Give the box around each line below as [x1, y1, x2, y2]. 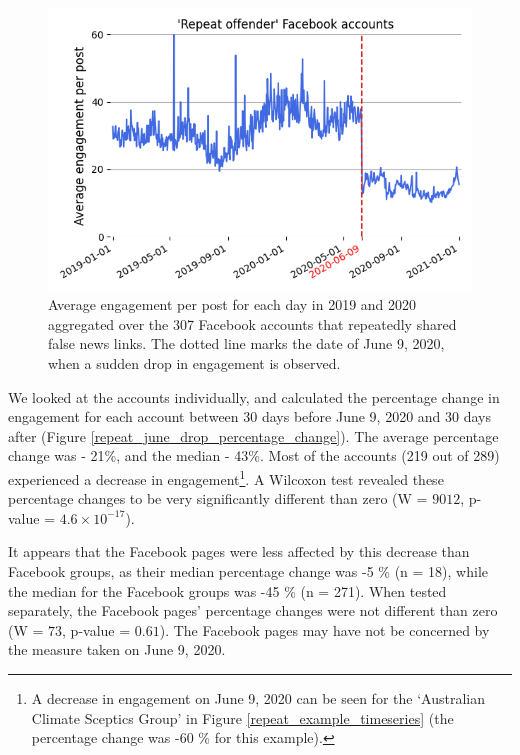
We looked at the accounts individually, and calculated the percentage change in [8, 386, 500, 407]
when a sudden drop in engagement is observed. [48, 353, 341, 374]
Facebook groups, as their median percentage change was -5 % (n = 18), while [8, 561, 489, 582]
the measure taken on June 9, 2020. [8, 639, 226, 660]
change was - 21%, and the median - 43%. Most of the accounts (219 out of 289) [8, 445, 500, 466]
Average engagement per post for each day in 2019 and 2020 [48, 294, 417, 315]
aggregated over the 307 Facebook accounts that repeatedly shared [48, 313, 457, 334]
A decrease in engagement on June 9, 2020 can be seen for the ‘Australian [31, 688, 485, 708]
